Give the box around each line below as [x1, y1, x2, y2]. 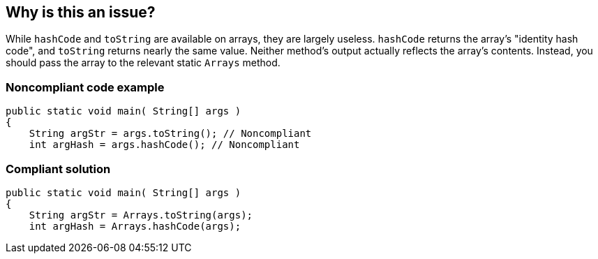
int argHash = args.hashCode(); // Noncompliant [29, 139, 300, 151]
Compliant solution [6, 161, 111, 176]
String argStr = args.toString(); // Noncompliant [29, 128, 312, 140]
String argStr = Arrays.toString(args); [29, 209, 253, 221]
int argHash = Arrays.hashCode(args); [29, 220, 241, 232]
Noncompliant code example [6, 80, 165, 94]
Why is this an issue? [6, 3, 156, 21]
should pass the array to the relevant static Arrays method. [6, 57, 281, 69]
